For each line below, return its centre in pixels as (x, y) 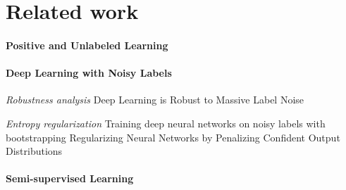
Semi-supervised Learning (70, 178)
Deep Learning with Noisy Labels (89, 73)
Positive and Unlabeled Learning (87, 45)
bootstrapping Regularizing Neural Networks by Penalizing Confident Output (173, 137)
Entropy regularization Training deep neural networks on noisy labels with (166, 123)
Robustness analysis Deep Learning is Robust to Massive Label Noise (155, 100)
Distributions (34, 151)
